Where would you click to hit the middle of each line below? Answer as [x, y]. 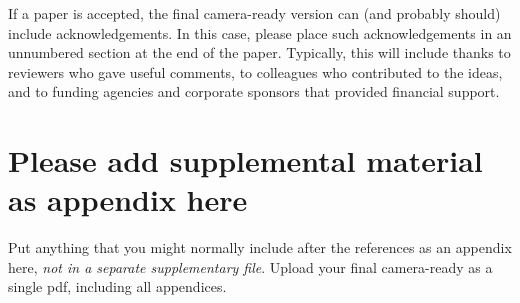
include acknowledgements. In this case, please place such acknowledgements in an [260, 32]
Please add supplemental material [245, 160]
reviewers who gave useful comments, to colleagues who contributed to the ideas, [255, 71]
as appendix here [128, 199]
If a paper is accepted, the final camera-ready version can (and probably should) [254, 13]
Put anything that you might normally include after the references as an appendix [260, 247]
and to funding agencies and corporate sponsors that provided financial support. [254, 91]
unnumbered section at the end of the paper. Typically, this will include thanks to [259, 52]
